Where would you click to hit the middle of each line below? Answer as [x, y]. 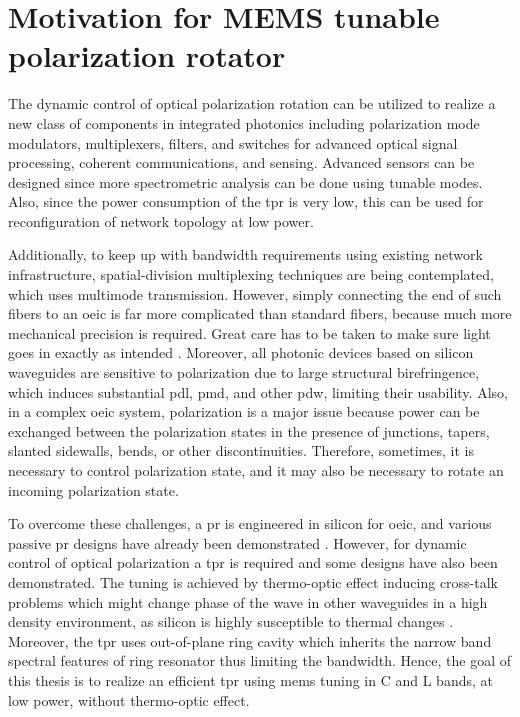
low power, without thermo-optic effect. [129, 699]
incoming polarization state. [93, 489]
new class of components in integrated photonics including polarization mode [244, 122]
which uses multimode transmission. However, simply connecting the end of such [255, 293]
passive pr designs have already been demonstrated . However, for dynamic [237, 542]
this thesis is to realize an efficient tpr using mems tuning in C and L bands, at [250, 679]
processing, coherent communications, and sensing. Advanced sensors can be [241, 162]
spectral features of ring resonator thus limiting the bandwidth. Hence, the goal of [259, 660]
